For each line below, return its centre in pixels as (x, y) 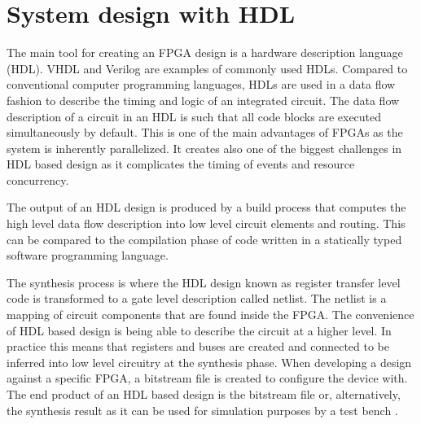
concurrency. (38, 179)
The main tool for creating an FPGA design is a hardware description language (205, 52)
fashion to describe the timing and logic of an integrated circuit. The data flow (203, 100)
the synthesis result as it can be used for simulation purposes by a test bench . (202, 410)
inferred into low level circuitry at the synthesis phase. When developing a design (209, 362)
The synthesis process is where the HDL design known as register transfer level (204, 282)
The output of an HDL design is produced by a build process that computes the (206, 207)
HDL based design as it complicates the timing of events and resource (181, 164)
